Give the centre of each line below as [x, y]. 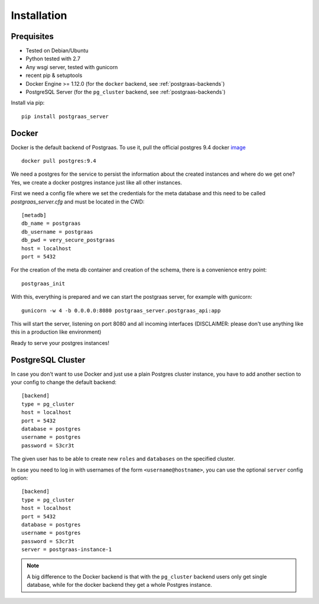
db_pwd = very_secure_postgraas [68, 240]
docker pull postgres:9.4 [59, 161]
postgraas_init [43, 283]
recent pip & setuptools [54, 75]
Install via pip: [28, 103]
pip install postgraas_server [65, 116]
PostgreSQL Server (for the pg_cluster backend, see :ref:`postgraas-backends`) [126, 92]
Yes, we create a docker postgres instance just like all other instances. [97, 182]
